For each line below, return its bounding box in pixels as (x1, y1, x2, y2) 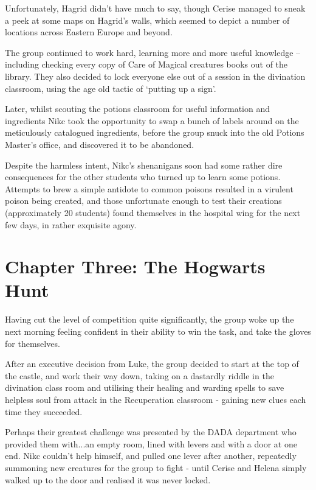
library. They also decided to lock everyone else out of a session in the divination (5, 69, 306, 82)
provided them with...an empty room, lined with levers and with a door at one (5, 437, 297, 450)
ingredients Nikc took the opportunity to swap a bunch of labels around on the (5, 114, 299, 127)
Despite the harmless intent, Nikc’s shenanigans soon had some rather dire (5, 158, 283, 171)
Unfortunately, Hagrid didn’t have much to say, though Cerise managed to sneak (5, 2, 306, 14)
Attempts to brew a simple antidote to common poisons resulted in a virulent (5, 182, 294, 195)
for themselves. (5, 337, 60, 349)
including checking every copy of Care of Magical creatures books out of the (5, 58, 288, 71)
